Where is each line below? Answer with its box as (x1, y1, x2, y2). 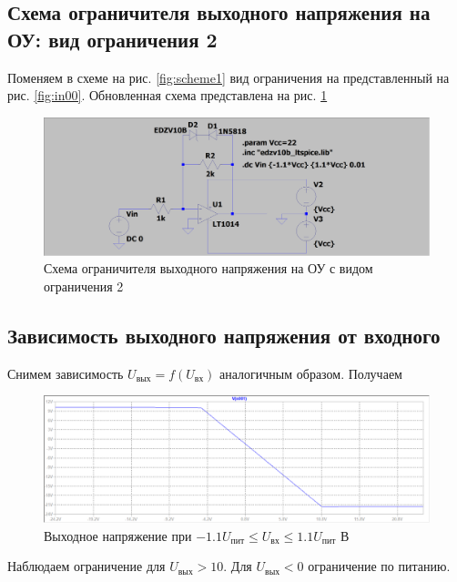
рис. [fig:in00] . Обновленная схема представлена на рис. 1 (7, 86, 328, 105)
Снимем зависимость (7, 363, 124, 383)
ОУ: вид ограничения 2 (7, 25, 218, 53)
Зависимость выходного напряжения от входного (7, 321, 441, 349)
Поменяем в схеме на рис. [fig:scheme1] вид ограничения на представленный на (7, 67, 450, 87)
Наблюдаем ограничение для (7, 556, 166, 576)
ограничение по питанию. (308, 556, 451, 576)
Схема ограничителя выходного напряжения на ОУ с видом (44, 259, 373, 278)
